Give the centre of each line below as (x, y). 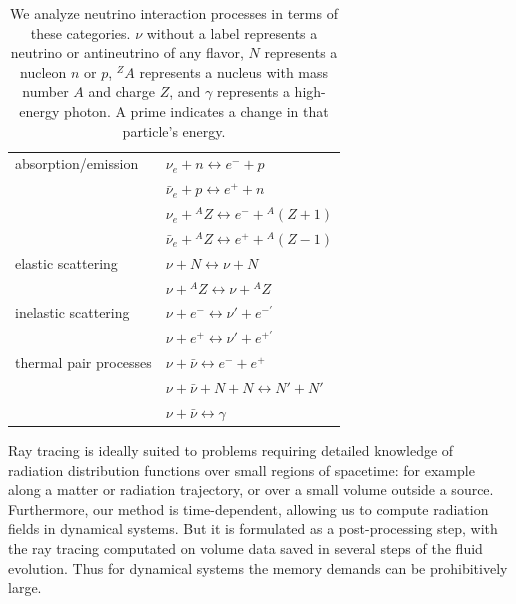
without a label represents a (232, 32)
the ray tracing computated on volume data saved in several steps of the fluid (245, 547)
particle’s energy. (174, 130)
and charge (122, 91)
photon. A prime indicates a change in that (196, 110)
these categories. (80, 32)
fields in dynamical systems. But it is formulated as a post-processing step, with (253, 528)
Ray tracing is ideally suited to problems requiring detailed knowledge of (231, 449)
